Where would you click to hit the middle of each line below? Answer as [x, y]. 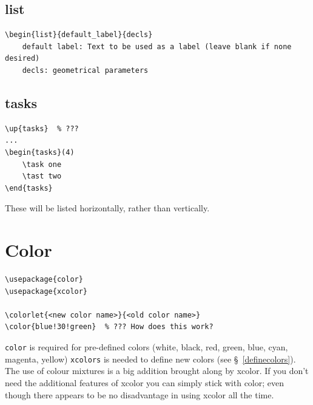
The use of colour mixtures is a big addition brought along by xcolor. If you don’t [157, 371]
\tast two [42, 176]
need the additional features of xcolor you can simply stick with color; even [145, 382]
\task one [42, 164]
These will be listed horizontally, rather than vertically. [107, 208]
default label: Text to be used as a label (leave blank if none [157, 46]
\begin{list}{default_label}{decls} [79, 35]
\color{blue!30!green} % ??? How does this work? [109, 327]
